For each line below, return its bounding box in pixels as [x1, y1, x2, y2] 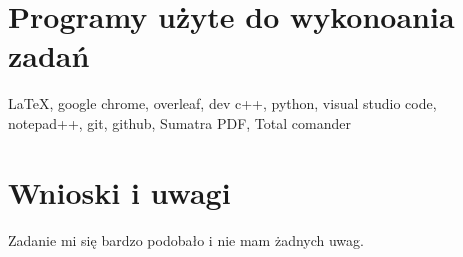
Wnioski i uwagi [8, 171, 231, 212]
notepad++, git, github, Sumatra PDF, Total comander [8, 112, 351, 133]
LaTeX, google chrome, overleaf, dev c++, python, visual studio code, [8, 93, 437, 114]
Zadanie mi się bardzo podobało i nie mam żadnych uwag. [8, 229, 364, 250]
